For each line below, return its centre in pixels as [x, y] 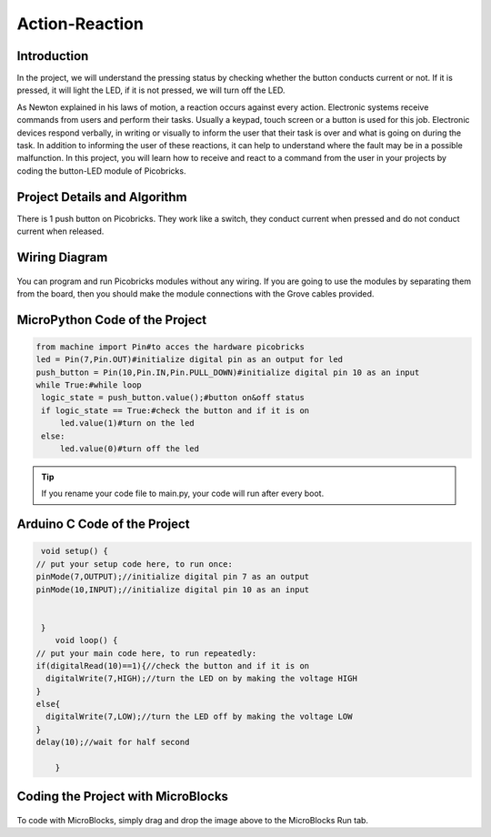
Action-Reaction [80, 24]
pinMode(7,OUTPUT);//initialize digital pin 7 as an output [173, 577]
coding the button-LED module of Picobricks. [101, 171]
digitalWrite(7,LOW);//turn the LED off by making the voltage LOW [199, 717]
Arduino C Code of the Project [103, 524]
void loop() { [86, 640]
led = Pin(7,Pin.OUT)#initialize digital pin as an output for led [190, 360]
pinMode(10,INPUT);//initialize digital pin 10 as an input [173, 590]
